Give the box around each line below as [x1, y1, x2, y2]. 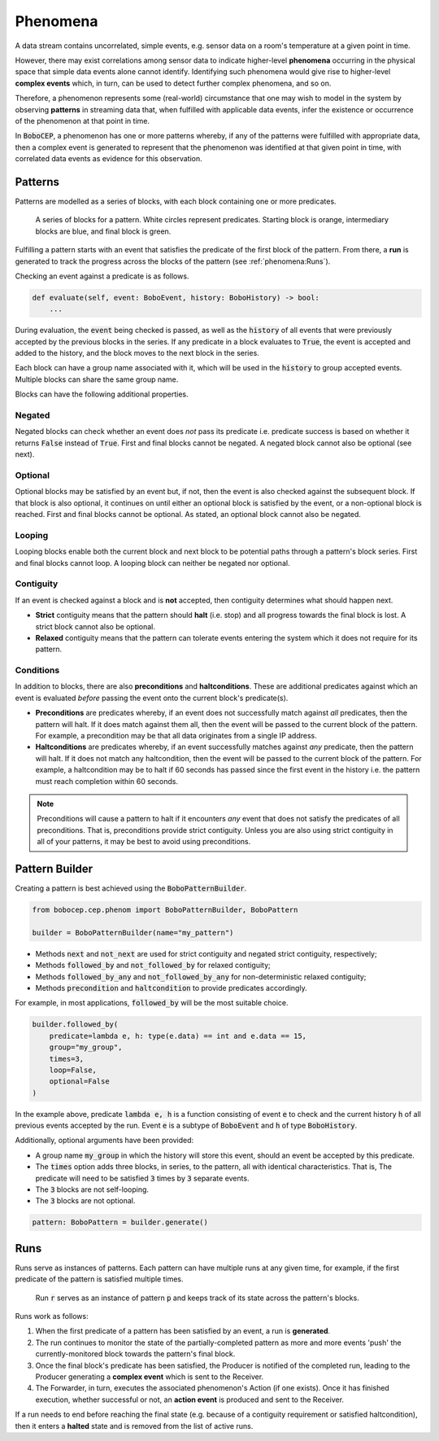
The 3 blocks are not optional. [35, 1196, 136, 1206]
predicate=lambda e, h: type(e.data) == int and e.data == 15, [49, 1031, 307, 1040]
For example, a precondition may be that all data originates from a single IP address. [35, 731, 317, 741]
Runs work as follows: [15, 1312, 89, 1321]
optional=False [49, 1077, 110, 1086]
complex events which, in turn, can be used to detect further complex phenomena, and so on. [15, 78, 332, 88]
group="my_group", [49, 1043, 123, 1052]
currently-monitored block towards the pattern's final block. [35, 1349, 236, 1359]
